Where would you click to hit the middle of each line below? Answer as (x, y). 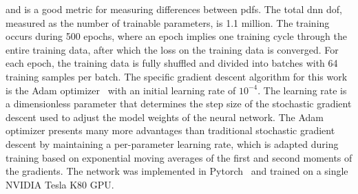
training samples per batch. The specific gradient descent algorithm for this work (177, 76)
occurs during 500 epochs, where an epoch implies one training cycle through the (176, 36)
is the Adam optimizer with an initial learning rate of (121, 90)
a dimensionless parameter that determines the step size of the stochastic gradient (179, 104)
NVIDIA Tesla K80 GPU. (60, 184)
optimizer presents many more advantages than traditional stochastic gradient (170, 130)
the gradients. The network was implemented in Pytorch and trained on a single (177, 171)
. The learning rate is (302, 90)
